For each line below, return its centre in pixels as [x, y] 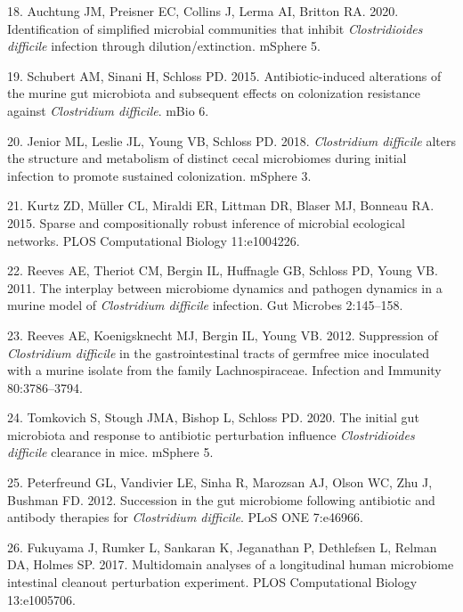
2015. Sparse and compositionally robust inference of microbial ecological [206, 222]
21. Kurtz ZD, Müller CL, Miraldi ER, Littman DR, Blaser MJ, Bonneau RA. [221, 205]
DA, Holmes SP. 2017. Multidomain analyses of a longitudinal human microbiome [231, 564]
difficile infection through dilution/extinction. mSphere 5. [164, 46]
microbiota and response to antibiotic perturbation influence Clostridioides [211, 434]
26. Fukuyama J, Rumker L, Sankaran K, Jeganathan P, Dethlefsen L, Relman [222, 547]
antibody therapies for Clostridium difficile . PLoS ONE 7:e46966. [185, 517]
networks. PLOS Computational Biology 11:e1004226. [154, 240]
